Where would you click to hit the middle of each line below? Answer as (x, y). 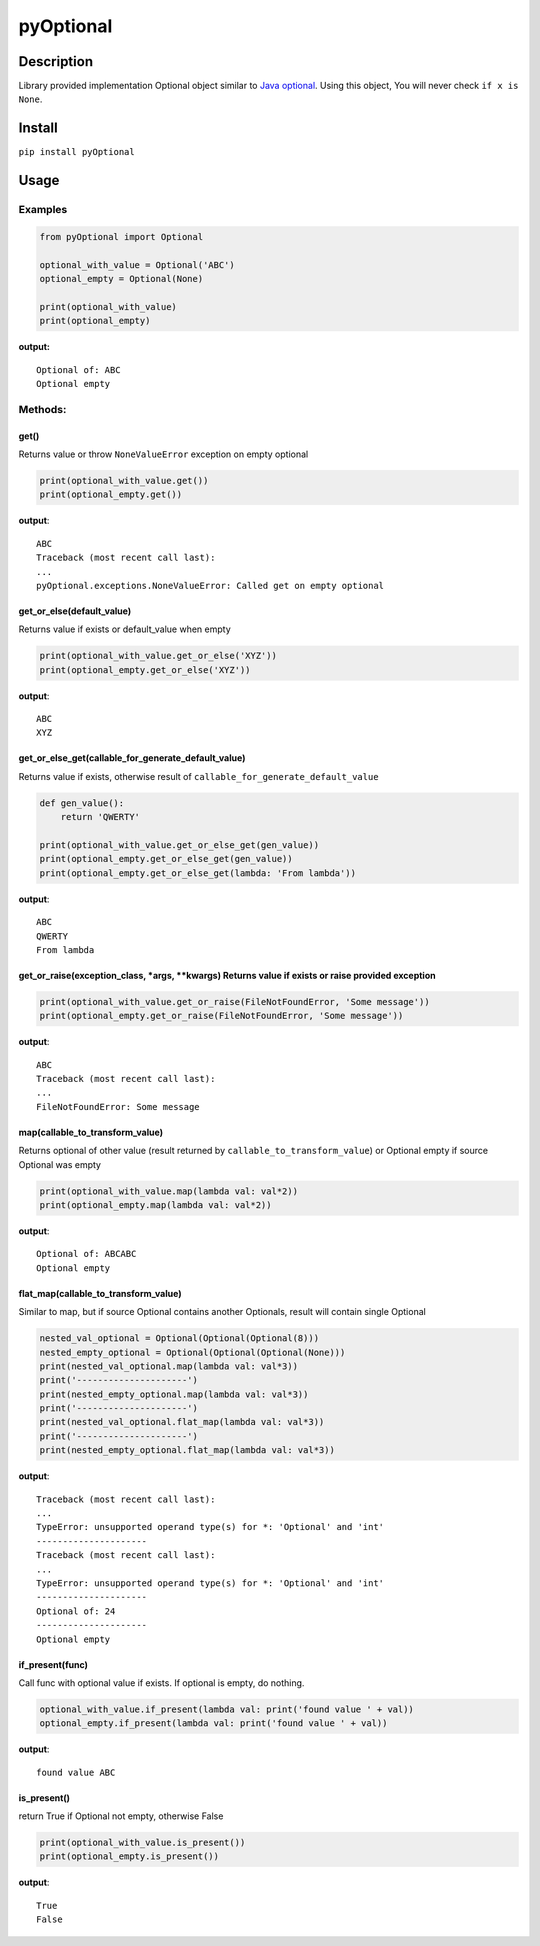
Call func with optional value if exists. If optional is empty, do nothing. (161, 1682)
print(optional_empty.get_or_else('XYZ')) (145, 669)
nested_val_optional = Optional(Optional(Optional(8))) (179, 1338)
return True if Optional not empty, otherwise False (121, 1816)
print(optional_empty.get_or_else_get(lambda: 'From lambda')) (198, 873)
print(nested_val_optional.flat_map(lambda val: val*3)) (182, 1422)
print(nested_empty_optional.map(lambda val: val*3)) (174, 1394)
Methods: (42, 409)
